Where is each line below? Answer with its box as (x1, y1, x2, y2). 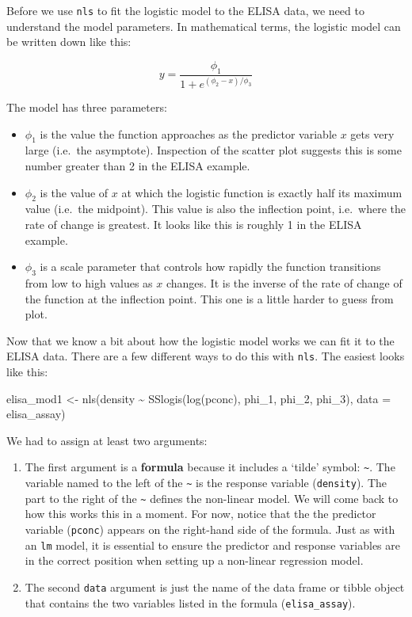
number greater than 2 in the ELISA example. (25, 158, 250, 173)
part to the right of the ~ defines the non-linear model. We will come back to (25, 489, 399, 506)
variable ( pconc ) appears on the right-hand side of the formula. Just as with (25, 520, 395, 537)
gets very (350, 125, 395, 142)
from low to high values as (25, 274, 153, 291)
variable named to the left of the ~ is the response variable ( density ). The (25, 474, 387, 491)
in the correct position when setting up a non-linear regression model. (25, 552, 364, 569)
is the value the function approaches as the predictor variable (40, 125, 338, 142)
